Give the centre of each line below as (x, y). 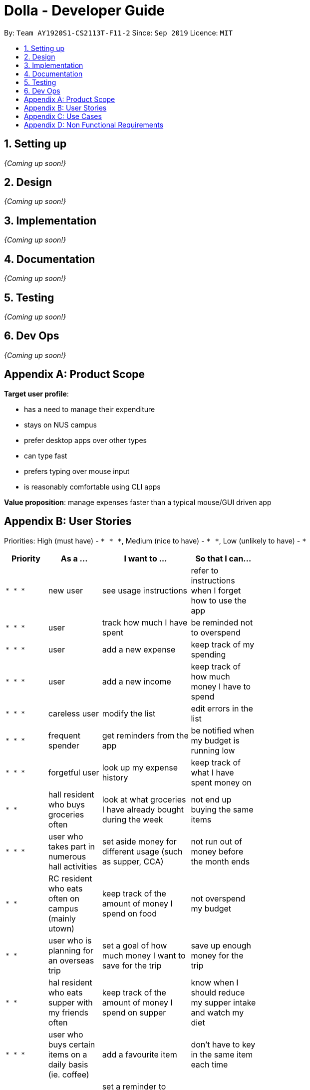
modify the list (129, 713)
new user (66, 590)
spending (208, 654)
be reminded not (222, 622)
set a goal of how (135, 945)
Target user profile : (36, 393)
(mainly (62, 918)
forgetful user (74, 772)
